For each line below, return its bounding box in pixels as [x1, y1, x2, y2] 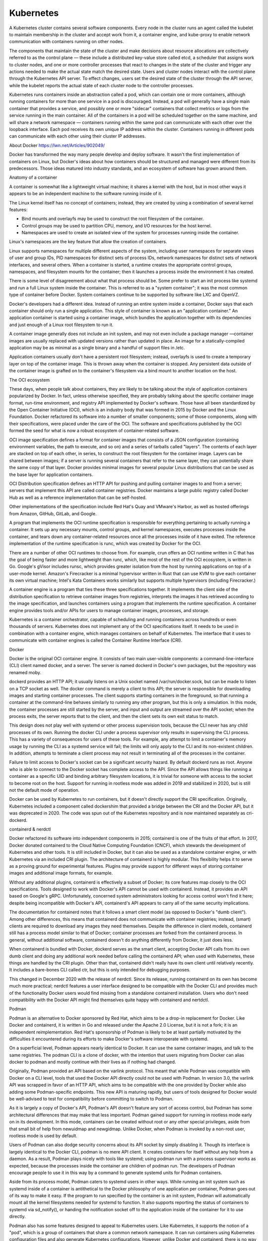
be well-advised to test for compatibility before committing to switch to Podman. [9, 1096, 174, 1102]
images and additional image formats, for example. [9, 870, 113, 876]
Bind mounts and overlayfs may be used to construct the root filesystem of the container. [21, 216, 204, 222]
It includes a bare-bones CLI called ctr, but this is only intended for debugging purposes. [9, 967, 191, 973]
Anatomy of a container [9, 174, 58, 181]
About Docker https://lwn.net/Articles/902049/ [9, 142, 105, 148]
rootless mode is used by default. [9, 1132, 78, 1139]
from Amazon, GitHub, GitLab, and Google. [9, 510, 97, 516]
